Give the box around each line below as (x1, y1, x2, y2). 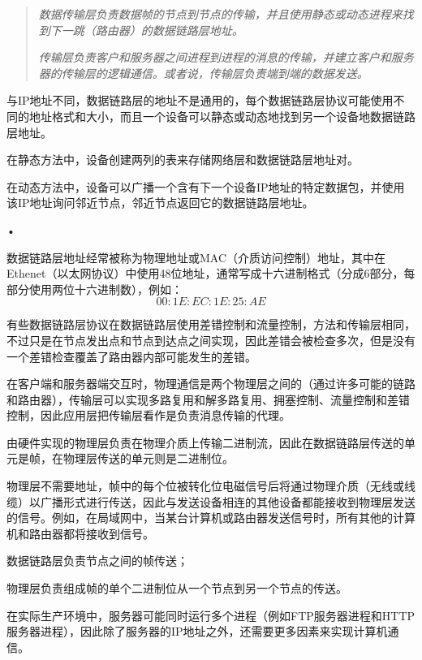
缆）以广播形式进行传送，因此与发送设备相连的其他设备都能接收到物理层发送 (6, 493, 416, 510)
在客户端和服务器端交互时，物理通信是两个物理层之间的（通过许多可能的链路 (6, 375, 416, 392)
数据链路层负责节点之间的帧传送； (6, 552, 188, 569)
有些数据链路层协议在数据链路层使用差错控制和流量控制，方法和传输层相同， (6, 316, 416, 333)
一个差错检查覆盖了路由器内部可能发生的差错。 (6, 347, 256, 365)
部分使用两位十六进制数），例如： (6, 280, 183, 297)
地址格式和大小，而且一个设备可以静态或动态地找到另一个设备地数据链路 (28, 107, 416, 124)
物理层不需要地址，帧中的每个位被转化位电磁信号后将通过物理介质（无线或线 (6, 477, 416, 494)
